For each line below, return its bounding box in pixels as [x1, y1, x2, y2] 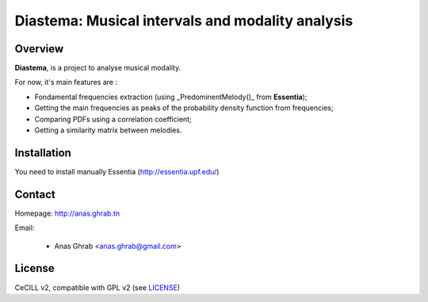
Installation [14, 146, 71, 159]
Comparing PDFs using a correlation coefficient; [34, 114, 192, 124]
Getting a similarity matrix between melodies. [34, 125, 182, 135]
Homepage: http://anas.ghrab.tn [14, 208, 120, 218]
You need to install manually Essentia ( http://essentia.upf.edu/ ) [14, 166, 220, 176]
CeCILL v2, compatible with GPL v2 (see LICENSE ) [14, 282, 181, 292]
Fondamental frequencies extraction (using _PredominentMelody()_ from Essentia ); [34, 92, 308, 101]
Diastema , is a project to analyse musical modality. [14, 63, 182, 73]
